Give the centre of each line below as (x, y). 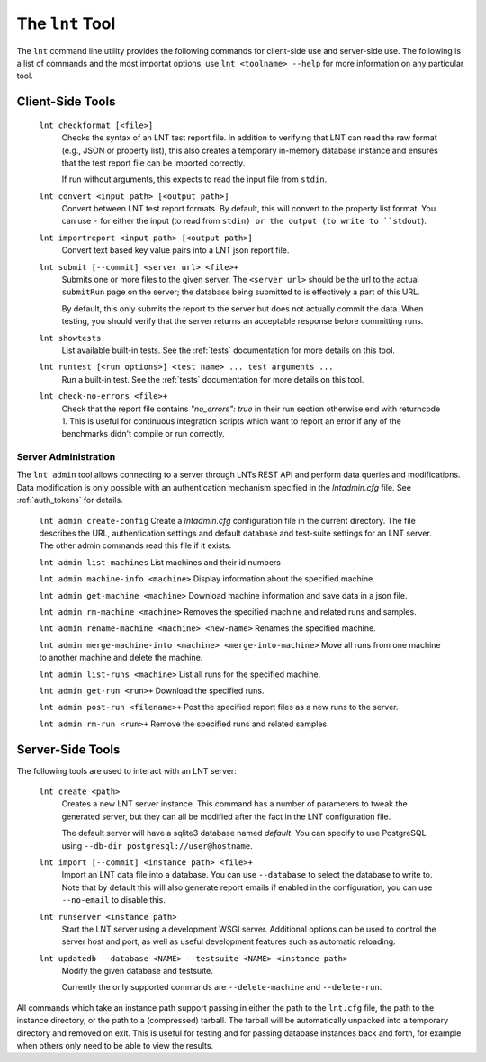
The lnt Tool (66, 23)
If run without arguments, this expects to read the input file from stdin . (194, 179)
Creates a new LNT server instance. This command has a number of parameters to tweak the (235, 804)
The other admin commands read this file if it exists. (135, 545)
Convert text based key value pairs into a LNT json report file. (175, 250)
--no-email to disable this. (113, 900)
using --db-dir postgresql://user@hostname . (157, 845)
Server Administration (66, 457)
